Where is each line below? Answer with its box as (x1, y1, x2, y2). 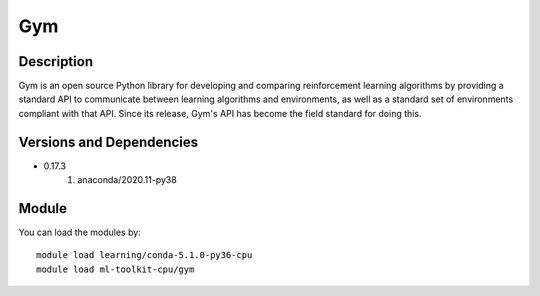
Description (18, 53, 94, 70)
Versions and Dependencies (18, 133, 199, 150)
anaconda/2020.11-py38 (77, 174, 177, 186)
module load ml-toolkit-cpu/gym (36, 263, 195, 275)
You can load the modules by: (18, 226, 142, 239)
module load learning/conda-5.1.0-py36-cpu (36, 250, 253, 261)
